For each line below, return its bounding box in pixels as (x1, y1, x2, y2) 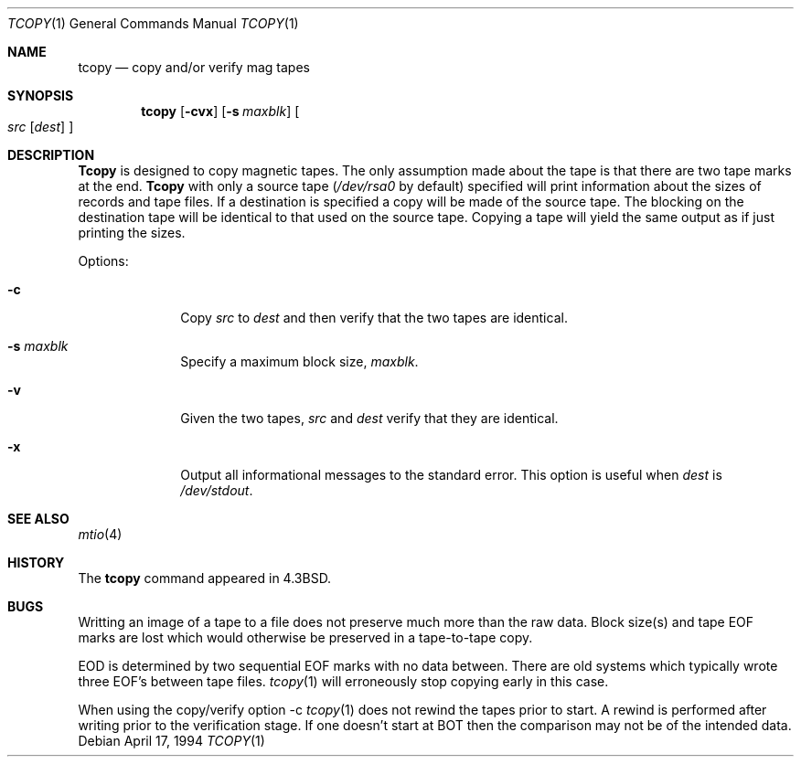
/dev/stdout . (180, 483, 253, 498)
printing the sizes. (78, 225, 186, 240)
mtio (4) (78, 526, 123, 542)
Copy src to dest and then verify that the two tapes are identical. (180, 310, 568, 325)
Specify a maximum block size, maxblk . (180, 354, 419, 369)
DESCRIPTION (7, 147, 95, 163)
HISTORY (7, 555, 65, 570)
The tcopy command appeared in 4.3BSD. (78, 570, 332, 586)
